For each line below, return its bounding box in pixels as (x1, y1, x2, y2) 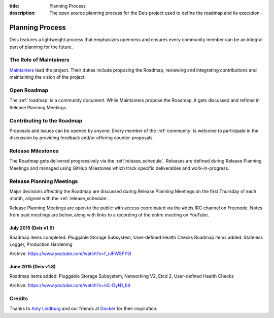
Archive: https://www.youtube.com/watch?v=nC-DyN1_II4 (9, 282, 130, 289)
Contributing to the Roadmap (9, 117, 83, 124)
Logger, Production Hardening (9, 241, 73, 247)
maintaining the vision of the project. (9, 74, 86, 80)
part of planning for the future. (9, 44, 73, 50)
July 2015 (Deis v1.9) (9, 225, 54, 231)
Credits (9, 295, 28, 302)
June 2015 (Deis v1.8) (9, 264, 56, 270)
